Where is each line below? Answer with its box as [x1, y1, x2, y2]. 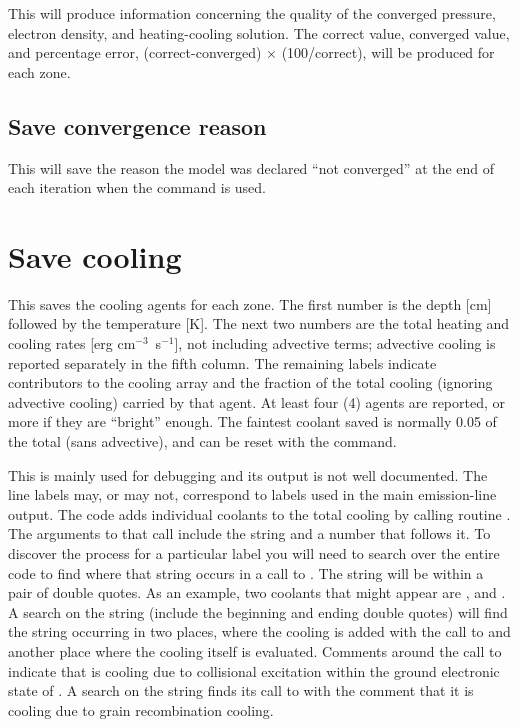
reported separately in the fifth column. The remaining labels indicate [8, 352, 437, 373]
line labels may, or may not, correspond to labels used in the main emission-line [8, 484, 497, 505]
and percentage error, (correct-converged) [8, 42, 262, 63]
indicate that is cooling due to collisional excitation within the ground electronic [8, 660, 500, 681]
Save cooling [8, 235, 182, 276]
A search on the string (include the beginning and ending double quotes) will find [8, 601, 508, 622]
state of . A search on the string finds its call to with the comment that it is [8, 680, 474, 701]
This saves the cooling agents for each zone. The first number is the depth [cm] [8, 293, 492, 314]
